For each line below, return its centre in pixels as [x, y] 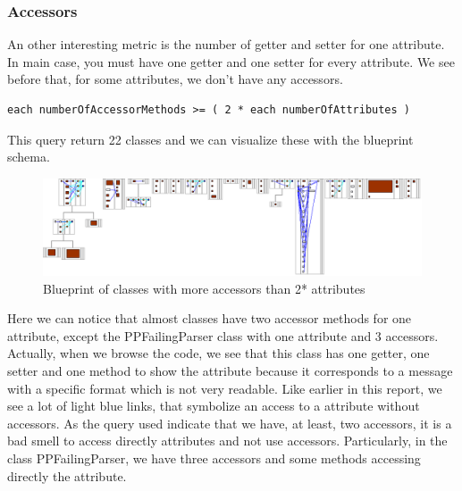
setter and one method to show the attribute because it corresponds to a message [230, 371]
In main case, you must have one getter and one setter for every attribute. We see [231, 61]
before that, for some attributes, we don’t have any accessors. [175, 79]
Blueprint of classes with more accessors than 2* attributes [204, 288]
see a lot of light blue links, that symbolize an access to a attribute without [214, 406]
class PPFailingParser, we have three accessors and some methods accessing [214, 458]
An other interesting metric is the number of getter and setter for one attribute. [226, 44]
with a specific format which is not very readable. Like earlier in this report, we [225, 388]
